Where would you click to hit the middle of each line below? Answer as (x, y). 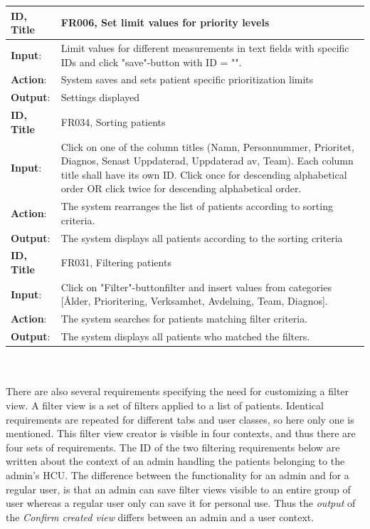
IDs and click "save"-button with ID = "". (151, 62)
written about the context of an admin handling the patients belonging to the (175, 461)
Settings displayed (100, 97)
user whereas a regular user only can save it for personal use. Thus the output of (181, 503)
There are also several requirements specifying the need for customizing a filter (178, 391)
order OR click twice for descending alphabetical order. (181, 188)
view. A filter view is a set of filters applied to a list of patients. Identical (165, 405)
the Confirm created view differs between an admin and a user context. (160, 517)
